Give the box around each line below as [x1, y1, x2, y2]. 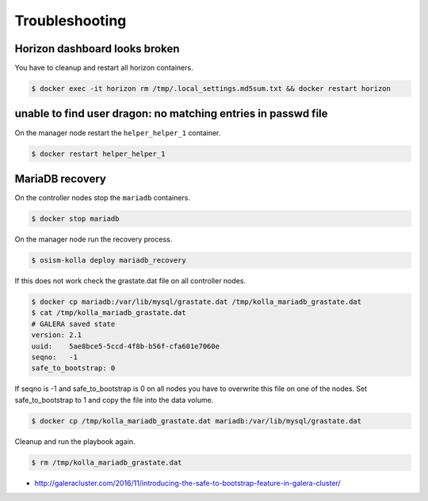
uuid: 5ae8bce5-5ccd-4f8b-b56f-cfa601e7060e [31, 341, 220, 351]
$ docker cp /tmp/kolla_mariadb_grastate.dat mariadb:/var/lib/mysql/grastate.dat [31, 416, 362, 425]
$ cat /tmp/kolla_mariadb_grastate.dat [31, 309, 186, 317]
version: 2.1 [31, 331, 82, 340]
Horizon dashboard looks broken [14, 42, 180, 55]
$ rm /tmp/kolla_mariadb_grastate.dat [31, 457, 182, 467]
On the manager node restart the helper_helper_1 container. [14, 127, 221, 138]
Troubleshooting [14, 12, 127, 29]
